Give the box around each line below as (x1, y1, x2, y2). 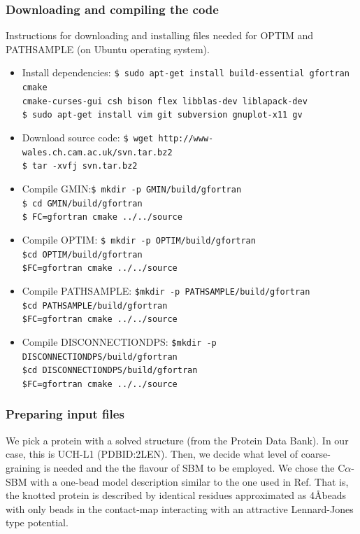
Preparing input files (6, 405, 124, 423)
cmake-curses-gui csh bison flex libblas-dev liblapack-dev (22, 96, 308, 106)
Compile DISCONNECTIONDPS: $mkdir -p (22, 334, 217, 349)
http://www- (158, 134, 214, 144)
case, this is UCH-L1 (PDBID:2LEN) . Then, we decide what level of (6, 447, 298, 461)
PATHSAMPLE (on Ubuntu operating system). (6, 41, 210, 56)
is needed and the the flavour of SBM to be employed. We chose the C (43, 460, 345, 475)
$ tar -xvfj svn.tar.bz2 (22, 161, 138, 171)
